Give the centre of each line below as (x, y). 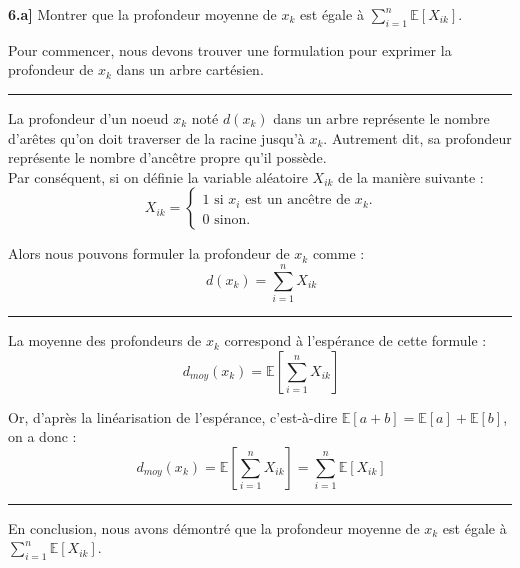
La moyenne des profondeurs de (105, 340)
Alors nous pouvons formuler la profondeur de (149, 253)
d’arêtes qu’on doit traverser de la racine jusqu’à (156, 137)
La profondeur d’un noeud (88, 117)
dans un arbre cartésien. (190, 69)
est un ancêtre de (298, 200)
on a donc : (42, 436)
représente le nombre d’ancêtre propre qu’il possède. (167, 157)
